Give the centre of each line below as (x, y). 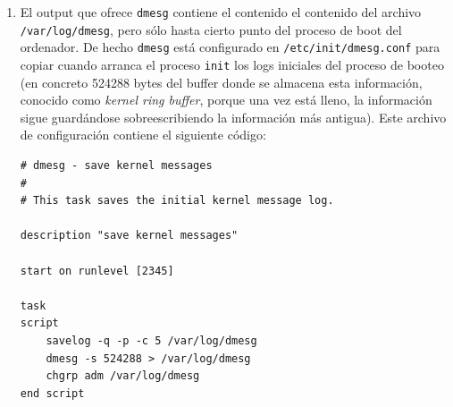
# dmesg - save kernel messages (116, 165)
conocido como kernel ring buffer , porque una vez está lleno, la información (226, 100)
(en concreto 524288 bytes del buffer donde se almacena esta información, (221, 82)
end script (52, 393)
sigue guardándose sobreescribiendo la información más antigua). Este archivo (233, 117)
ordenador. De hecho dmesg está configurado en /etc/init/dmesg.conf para (230, 47)
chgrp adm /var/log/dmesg (123, 376)
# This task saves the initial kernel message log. (177, 201)
